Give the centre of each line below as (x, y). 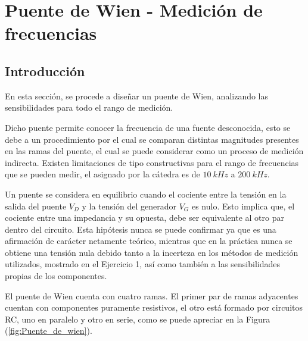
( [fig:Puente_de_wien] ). (49, 331)
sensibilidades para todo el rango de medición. (89, 107)
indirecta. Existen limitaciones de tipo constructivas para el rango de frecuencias (152, 162)
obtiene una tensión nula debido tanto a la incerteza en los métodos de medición (152, 252)
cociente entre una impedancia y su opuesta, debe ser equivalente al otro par (144, 218)
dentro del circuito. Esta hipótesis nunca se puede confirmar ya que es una (141, 229)
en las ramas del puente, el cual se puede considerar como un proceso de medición (154, 151)
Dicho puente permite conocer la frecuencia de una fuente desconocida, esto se (148, 127)
